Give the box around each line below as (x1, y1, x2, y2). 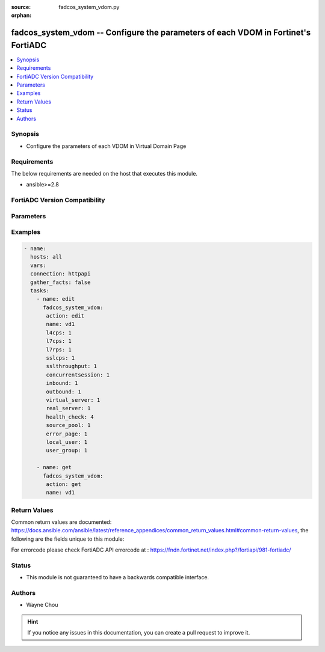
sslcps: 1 (46, 355, 75, 361)
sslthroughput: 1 (46, 363, 97, 370)
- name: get (36, 464, 72, 471)
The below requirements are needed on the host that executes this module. (11, 170, 198, 177)
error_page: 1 (46, 430, 88, 437)
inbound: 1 (46, 380, 78, 387)
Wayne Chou (26, 601, 58, 609)
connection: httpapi (30, 271, 91, 277)
